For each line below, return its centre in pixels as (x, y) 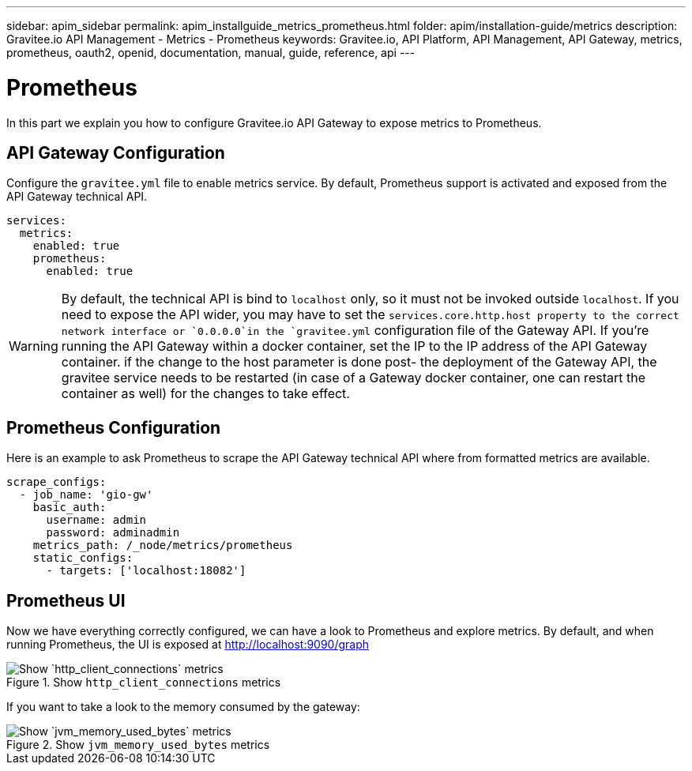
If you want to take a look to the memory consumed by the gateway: (183, 707)
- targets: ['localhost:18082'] (146, 571)
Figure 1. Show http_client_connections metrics (144, 683)
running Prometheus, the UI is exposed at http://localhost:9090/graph (188, 645)
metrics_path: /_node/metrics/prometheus (163, 545)
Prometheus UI (66, 600)
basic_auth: (70, 508)
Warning (34, 346)
